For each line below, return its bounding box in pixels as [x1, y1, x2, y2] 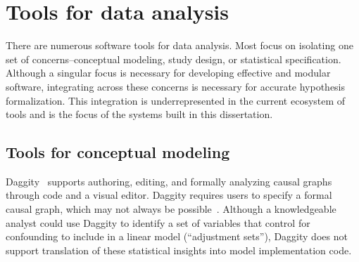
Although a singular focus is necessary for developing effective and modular [6, 65, 331, 80]
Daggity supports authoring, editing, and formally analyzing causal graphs [6, 173, 332, 188]
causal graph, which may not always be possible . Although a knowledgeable [6, 202, 336, 216]
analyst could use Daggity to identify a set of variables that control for [6, 215, 310, 230]
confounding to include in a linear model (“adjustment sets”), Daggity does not [6, 229, 348, 244]
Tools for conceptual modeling [6, 141, 230, 163]
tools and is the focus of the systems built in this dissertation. [6, 107, 273, 122]
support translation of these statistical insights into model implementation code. [6, 242, 352, 257]
